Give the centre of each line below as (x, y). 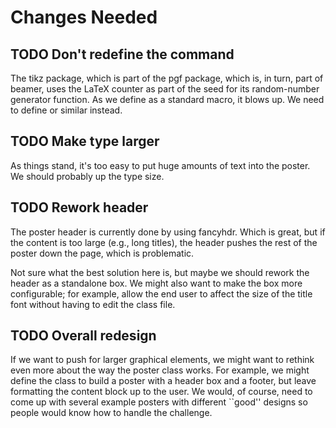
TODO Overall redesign (83, 336)
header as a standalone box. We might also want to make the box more (156, 283)
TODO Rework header (79, 207)
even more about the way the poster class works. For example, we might (160, 370)
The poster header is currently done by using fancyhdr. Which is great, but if (168, 232)
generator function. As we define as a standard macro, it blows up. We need (167, 99)
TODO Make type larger (85, 141)
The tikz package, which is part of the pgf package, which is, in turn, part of (167, 78)
